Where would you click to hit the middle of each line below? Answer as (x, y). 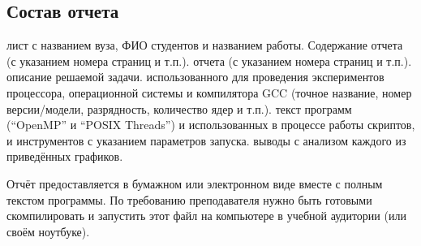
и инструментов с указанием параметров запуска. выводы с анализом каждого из (206, 140)
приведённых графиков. (65, 156)
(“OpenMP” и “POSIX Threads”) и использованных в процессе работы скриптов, (211, 125)
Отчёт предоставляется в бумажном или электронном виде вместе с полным (195, 183)
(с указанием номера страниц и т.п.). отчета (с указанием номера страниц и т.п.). (209, 60)
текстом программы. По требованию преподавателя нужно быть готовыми (189, 199)
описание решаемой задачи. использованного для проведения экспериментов (195, 77)
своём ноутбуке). (48, 231)
